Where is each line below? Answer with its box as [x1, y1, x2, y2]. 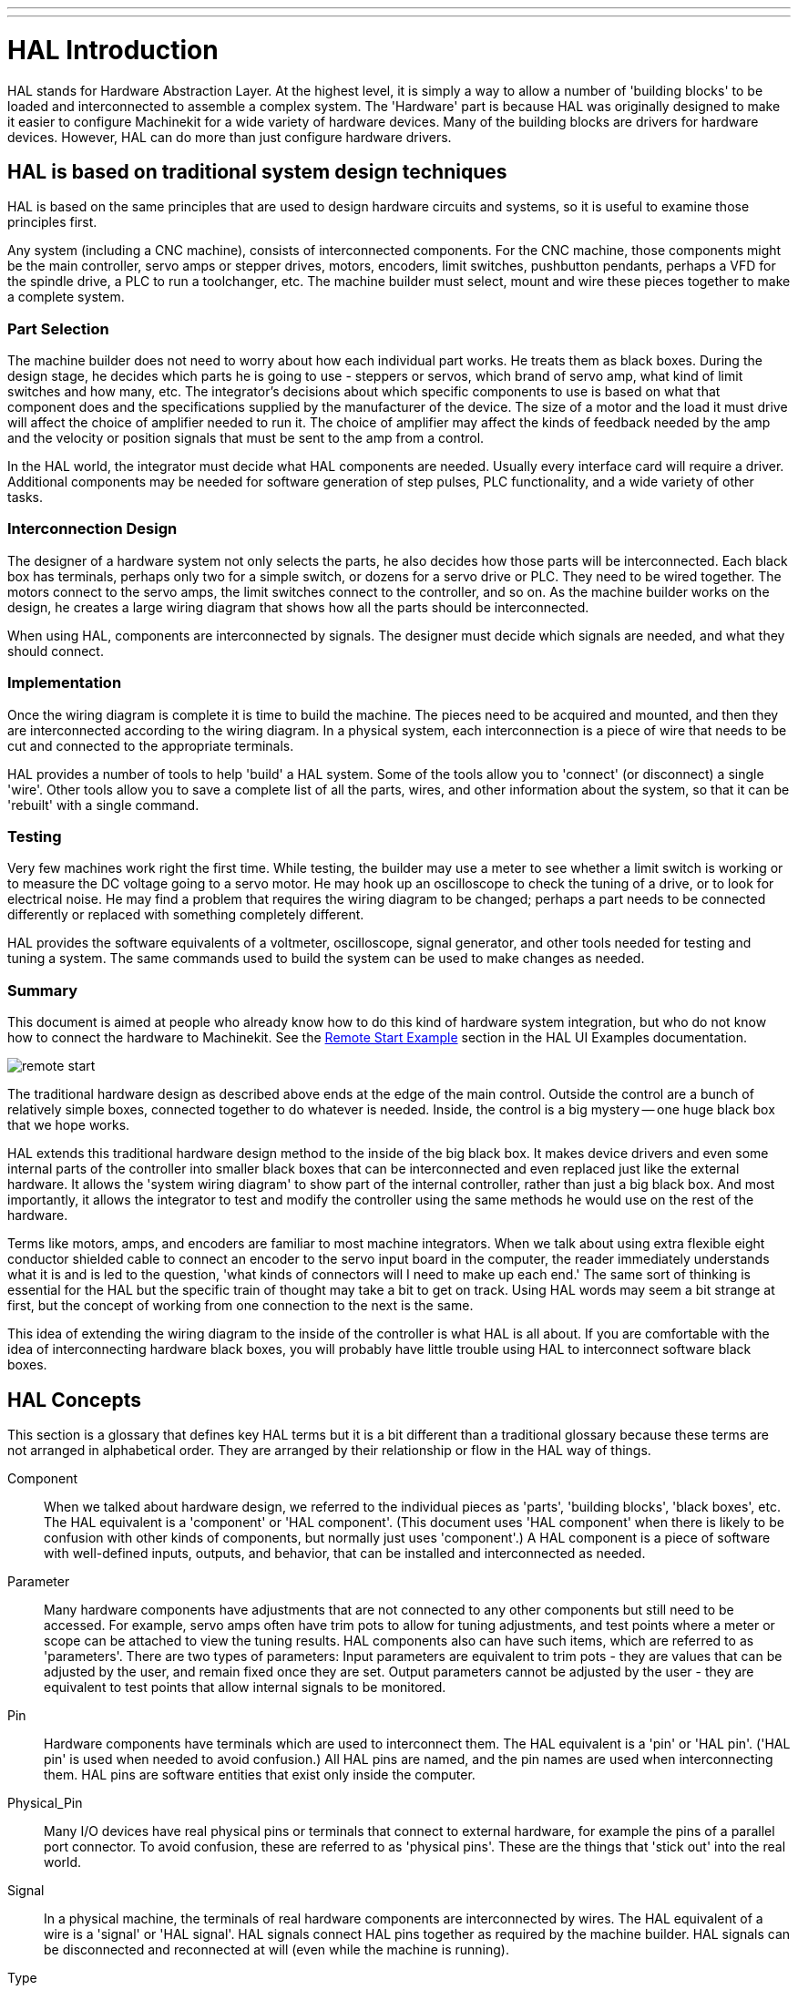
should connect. [7, 642, 104, 659]
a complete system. [7, 289, 125, 305]
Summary [7, 980, 78, 1000]
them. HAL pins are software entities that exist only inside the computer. [44, 1766, 476, 1782]
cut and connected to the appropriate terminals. [7, 737, 294, 754]
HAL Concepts [7, 1388, 142, 1411]
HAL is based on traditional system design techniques [7, 159, 507, 183]
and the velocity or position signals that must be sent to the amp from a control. [7, 430, 485, 446]
